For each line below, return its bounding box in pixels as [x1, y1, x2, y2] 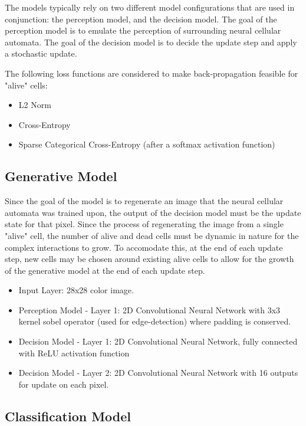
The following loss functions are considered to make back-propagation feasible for [5, 67, 298, 79]
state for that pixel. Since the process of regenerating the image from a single [5, 218, 284, 230]
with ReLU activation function [18, 346, 130, 359]
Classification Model [5, 407, 131, 425]
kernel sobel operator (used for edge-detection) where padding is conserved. [18, 315, 291, 327]
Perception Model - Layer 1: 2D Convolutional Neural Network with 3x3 [18, 303, 281, 316]
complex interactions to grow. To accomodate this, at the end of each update [5, 241, 283, 253]
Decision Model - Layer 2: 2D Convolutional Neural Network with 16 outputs [18, 366, 298, 379]
